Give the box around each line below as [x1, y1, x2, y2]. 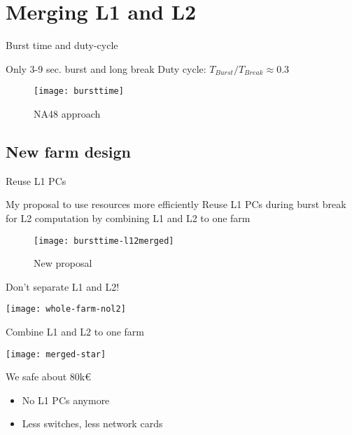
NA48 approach [34, 106, 101, 120]
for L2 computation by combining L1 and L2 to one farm [6, 210, 251, 225]
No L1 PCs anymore [22, 392, 110, 407]
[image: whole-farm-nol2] [6, 304, 126, 315]
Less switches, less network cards [22, 416, 163, 431]
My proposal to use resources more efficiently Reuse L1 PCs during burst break [6, 197, 346, 212]
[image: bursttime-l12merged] [34, 235, 174, 246]
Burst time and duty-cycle [6, 38, 118, 53]
